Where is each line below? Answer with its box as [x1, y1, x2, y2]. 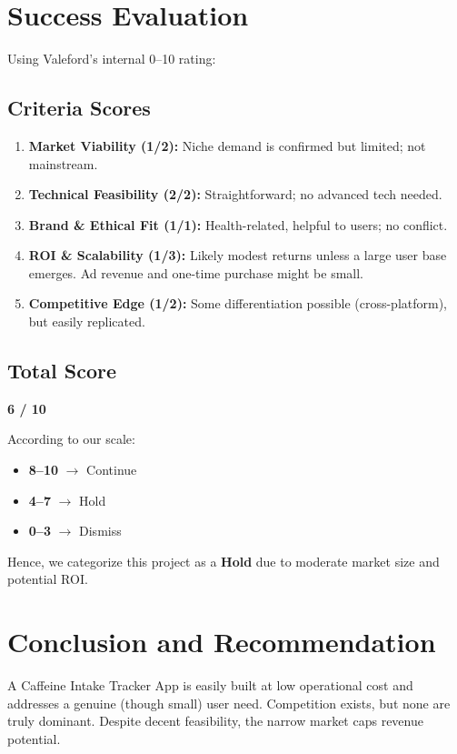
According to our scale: [7, 429, 135, 448]
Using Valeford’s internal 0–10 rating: [7, 49, 216, 68]
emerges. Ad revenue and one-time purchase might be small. [28, 263, 363, 282]
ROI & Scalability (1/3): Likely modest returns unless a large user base [28, 246, 447, 265]
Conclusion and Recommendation [7, 623, 436, 660]
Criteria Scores [7, 94, 151, 122]
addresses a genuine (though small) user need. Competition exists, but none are [7, 693, 451, 712]
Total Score [7, 357, 116, 385]
